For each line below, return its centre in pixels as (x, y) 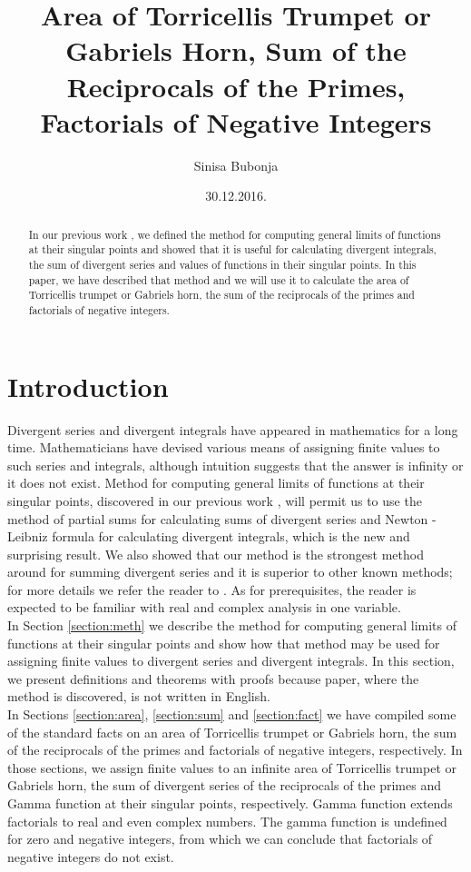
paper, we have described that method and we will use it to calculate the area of (219, 279)
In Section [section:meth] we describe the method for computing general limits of (232, 625)
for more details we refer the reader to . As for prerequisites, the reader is (212, 589)
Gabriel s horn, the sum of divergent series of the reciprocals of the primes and (224, 785)
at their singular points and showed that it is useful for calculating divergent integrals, (232, 249)
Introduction (88, 386)
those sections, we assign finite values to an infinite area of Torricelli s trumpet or (232, 767)
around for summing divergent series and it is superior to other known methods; (230, 572)
